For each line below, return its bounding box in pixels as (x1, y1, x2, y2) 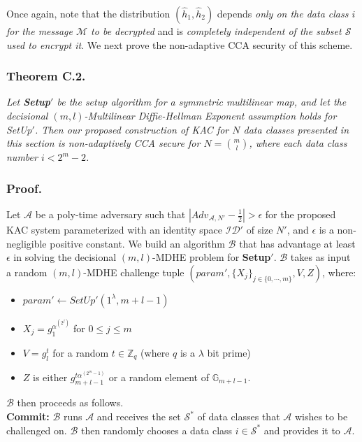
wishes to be (294, 409, 348, 424)
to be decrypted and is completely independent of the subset (91, 24, 342, 38)
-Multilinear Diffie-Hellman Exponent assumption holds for (84, 108, 337, 122)
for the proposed (265, 207, 336, 221)
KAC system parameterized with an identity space (6, 222, 223, 236)
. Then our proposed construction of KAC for (34, 122, 229, 136)
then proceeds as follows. (17, 395, 124, 410)
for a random (52, 345, 109, 359)
